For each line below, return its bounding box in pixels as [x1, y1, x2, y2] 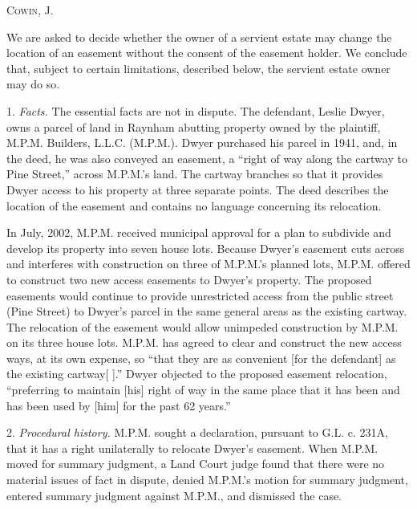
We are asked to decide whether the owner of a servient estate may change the [6, 28, 392, 45]
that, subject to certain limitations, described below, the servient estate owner [6, 59, 391, 76]
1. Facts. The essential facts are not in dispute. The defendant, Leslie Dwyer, [6, 102, 385, 119]
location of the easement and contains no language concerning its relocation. [6, 197, 382, 214]
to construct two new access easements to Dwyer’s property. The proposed [6, 271, 372, 287]
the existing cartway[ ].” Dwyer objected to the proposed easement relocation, [6, 365, 387, 382]
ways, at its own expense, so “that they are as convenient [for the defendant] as [6, 349, 396, 366]
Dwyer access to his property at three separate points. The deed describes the [6, 181, 389, 197]
